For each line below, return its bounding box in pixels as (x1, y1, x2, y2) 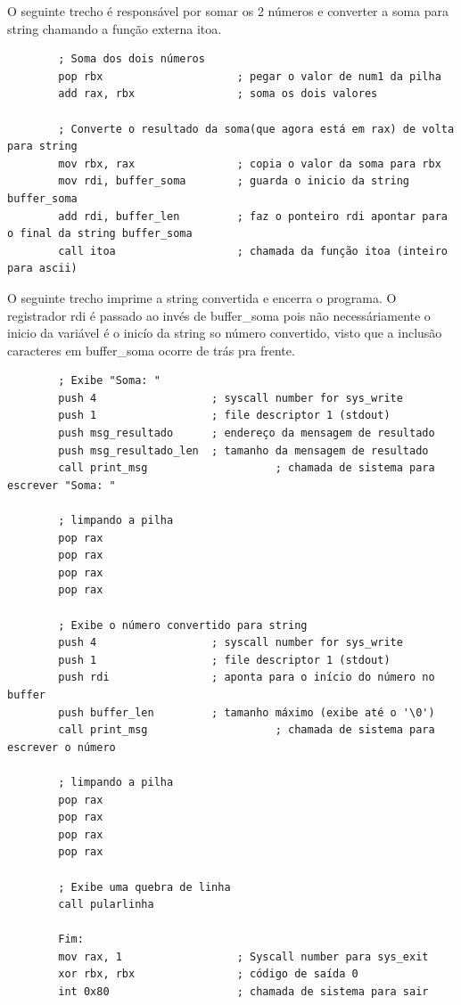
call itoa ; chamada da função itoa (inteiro (58, 244, 448, 257)
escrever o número (7, 740, 116, 754)
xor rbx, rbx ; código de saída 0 (58, 968, 358, 981)
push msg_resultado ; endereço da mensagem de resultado (58, 427, 435, 440)
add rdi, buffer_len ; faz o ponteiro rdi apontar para (58, 209, 448, 223)
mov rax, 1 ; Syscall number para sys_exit (58, 950, 429, 963)
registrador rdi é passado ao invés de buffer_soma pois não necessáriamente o (7, 306, 431, 324)
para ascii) (7, 262, 78, 275)
